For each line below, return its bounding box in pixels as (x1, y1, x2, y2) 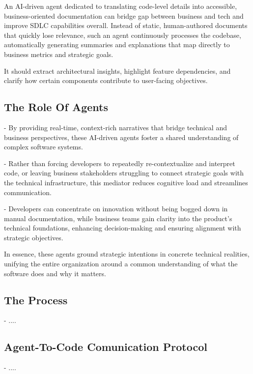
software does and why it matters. (4, 268, 106, 278)
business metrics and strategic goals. (4, 49, 113, 59)
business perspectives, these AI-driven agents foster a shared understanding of (4, 132, 239, 142)
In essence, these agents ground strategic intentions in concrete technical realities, (4, 249, 250, 259)
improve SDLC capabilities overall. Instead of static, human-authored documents (4, 20, 248, 30)
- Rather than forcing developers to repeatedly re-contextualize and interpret (4, 158, 235, 168)
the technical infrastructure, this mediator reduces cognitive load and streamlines (4, 177, 248, 187)
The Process (4, 292, 68, 307)
